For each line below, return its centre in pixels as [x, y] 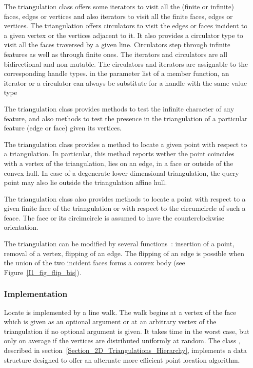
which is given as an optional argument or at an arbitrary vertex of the [110, 322]
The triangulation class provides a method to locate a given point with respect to [126, 144]
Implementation [36, 294]
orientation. [21, 227]
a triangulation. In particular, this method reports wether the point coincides [119, 154]
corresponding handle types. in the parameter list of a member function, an [117, 73]
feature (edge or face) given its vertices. [63, 128]
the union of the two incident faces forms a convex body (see [95, 263]
